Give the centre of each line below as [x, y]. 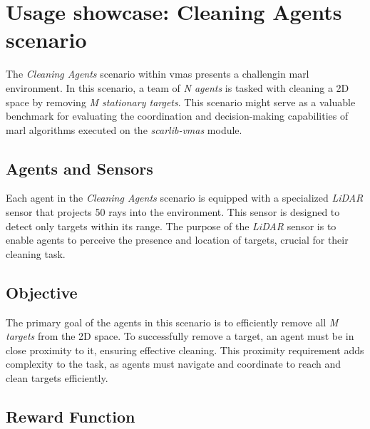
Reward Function [71, 417]
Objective [42, 292]
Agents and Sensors [79, 168]
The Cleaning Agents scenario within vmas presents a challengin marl [158, 74]
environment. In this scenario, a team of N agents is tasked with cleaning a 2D [178, 87]
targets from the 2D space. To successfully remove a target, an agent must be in [180, 336]
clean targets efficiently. [57, 378]
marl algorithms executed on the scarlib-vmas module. [124, 129]
